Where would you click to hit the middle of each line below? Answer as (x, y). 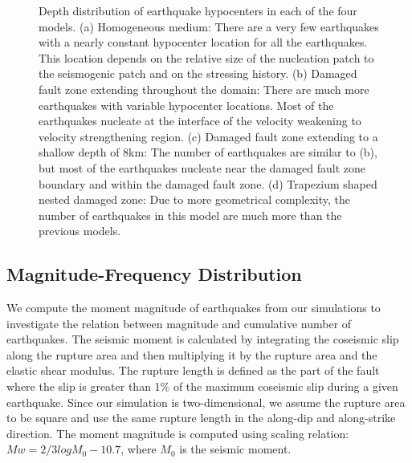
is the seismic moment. (235, 449)
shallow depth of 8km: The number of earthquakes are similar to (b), (208, 152)
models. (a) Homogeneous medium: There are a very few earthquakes (209, 26)
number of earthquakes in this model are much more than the (190, 215)
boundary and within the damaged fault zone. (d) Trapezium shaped (208, 183)
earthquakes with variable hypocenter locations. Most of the (186, 105)
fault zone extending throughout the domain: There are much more (204, 89)
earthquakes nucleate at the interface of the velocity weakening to (200, 121)
